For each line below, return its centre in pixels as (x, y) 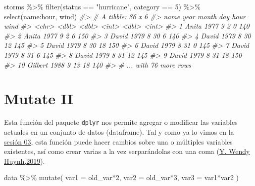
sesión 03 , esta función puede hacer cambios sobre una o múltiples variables (118, 141)
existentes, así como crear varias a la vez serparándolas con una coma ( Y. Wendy (127, 151)
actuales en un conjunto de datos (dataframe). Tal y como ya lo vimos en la (119, 131)
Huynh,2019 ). (25, 161)
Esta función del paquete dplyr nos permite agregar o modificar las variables (121, 122)
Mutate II (39, 98)
